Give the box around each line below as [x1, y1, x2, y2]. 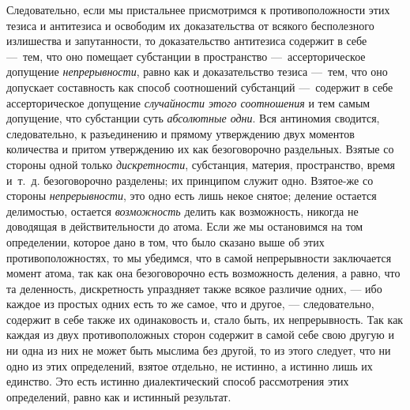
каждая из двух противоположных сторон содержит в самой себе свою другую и [6, 326, 394, 343]
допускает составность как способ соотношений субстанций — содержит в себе [6, 78, 393, 95]
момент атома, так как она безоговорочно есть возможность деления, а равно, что [6, 265, 401, 281]
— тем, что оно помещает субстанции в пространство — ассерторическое [6, 47, 366, 64]
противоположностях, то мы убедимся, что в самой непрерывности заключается [6, 249, 392, 265]
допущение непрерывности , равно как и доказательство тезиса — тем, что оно [6, 63, 388, 80]
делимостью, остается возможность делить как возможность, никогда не [6, 202, 359, 219]
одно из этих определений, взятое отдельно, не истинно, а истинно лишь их [6, 357, 373, 374]
